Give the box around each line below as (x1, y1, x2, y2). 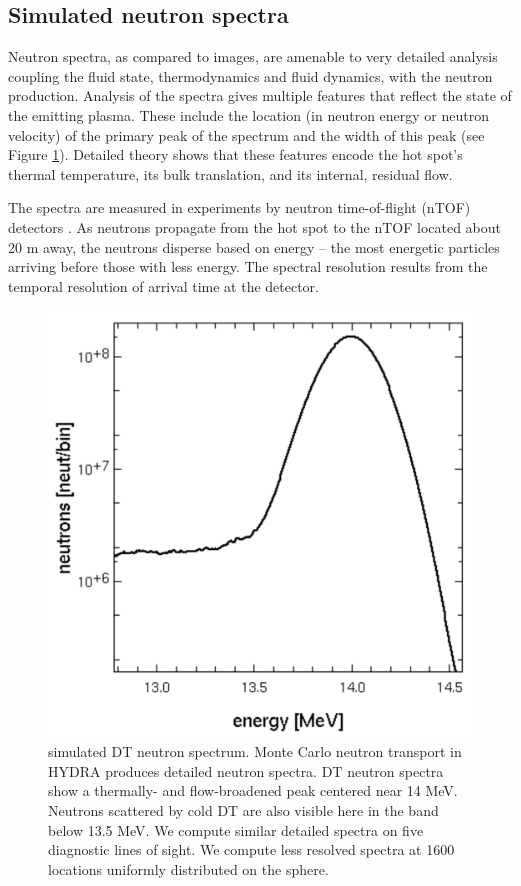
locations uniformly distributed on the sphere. (48, 858, 329, 879)
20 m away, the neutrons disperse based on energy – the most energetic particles (8, 236, 500, 257)
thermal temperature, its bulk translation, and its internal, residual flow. (8, 163, 453, 184)
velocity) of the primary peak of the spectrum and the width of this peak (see (8, 124, 485, 145)
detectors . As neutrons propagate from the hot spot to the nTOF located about (8, 216, 502, 237)
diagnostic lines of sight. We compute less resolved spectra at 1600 (48, 839, 455, 860)
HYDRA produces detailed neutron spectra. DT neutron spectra (48, 760, 444, 781)
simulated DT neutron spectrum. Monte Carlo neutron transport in (48, 741, 462, 762)
